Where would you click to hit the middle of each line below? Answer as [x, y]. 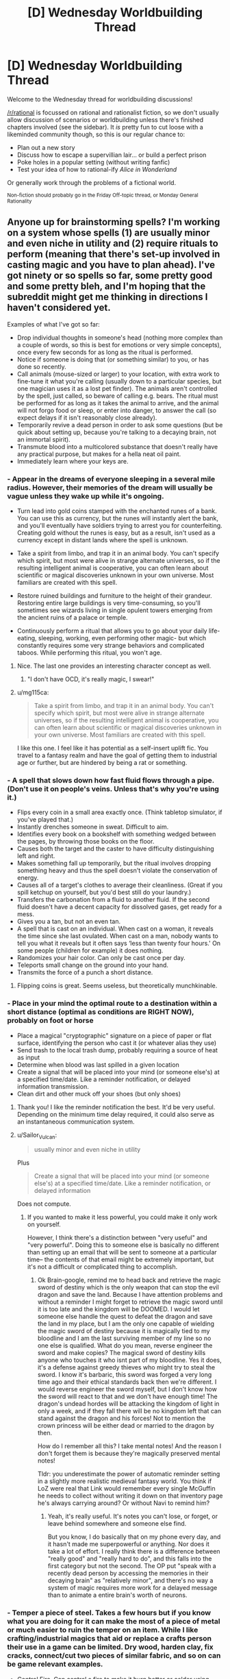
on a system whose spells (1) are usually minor [108, 233]
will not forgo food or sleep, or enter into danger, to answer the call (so [117, 410]
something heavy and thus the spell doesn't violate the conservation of [117, 870]
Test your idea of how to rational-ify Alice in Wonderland [97, 169]
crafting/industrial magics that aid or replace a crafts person [110, 1639]
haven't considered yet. [59, 308]
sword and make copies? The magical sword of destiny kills [122, 1353]
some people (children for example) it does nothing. [90, 950]
